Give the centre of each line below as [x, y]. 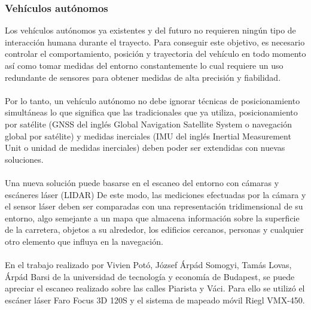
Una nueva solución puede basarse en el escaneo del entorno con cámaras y [142, 182]
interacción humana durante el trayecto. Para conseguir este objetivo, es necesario [155, 42]
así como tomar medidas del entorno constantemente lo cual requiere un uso [144, 65]
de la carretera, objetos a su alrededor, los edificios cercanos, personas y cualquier [154, 230]
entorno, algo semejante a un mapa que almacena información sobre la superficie [152, 218]
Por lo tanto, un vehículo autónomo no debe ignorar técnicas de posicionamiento [153, 100]
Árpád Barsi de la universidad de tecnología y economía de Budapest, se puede [150, 276]
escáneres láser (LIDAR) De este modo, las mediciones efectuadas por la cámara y [155, 194]
